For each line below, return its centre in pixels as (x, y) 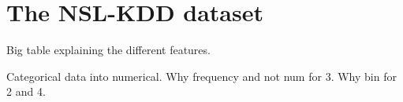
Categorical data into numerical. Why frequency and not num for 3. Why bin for (201, 76)
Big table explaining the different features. (108, 50)
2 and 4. (26, 91)
